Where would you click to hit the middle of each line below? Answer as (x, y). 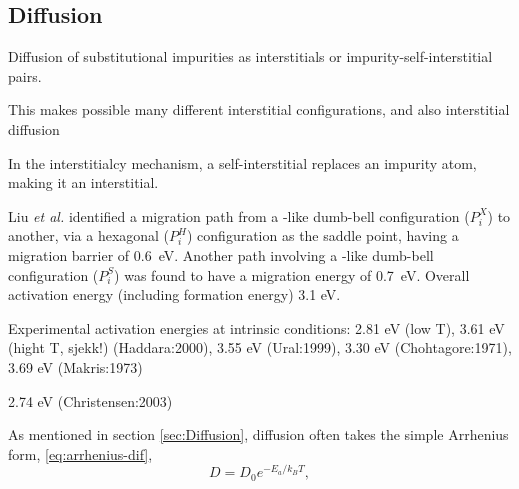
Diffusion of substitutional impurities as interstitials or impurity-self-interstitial (250, 56)
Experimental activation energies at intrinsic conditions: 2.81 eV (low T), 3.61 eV (256, 327)
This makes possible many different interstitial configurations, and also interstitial (259, 109)
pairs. (25, 75)
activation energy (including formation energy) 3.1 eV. (174, 294)
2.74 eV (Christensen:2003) (90, 400)
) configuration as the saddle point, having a (323, 235)
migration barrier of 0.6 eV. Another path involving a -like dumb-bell (221, 254)
